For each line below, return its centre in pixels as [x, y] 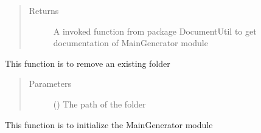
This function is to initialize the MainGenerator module [109, 124]
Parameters [50, 84]
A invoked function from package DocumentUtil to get [155, 31]
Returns [44, 10]
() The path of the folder [99, 104]
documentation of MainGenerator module [130, 43]
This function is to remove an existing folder [88, 63]
